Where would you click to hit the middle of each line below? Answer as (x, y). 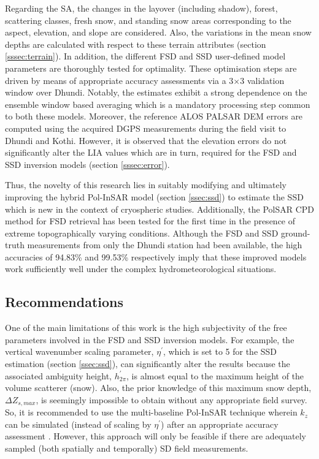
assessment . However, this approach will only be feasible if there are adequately (156, 436)
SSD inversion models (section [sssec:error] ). (87, 164)
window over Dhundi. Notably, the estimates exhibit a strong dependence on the (156, 92)
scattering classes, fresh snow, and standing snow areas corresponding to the (148, 20)
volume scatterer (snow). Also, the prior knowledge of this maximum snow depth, (158, 388)
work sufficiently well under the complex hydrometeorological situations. (141, 269)
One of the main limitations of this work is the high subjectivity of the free (146, 328)
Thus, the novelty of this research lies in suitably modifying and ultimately (146, 185)
